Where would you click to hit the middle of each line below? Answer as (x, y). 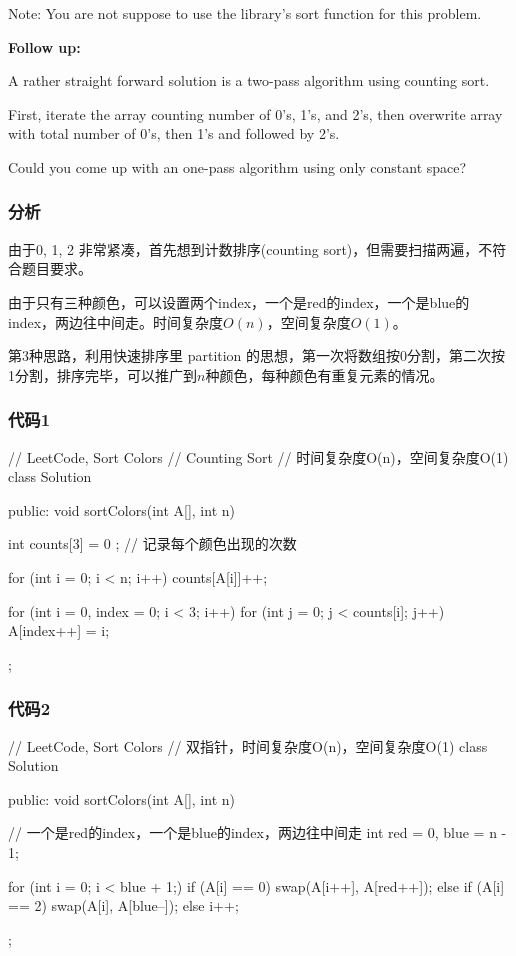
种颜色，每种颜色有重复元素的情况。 (324, 374)
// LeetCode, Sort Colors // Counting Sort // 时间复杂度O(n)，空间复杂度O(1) (258, 456)
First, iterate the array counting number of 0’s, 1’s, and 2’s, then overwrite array (255, 113)
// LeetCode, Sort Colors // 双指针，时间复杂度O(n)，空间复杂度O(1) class (248, 745)
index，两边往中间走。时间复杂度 (116, 321)
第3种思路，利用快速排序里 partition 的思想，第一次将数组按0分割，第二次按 (257, 355)
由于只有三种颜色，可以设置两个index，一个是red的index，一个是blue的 (239, 301)
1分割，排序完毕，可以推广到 (102, 374)
